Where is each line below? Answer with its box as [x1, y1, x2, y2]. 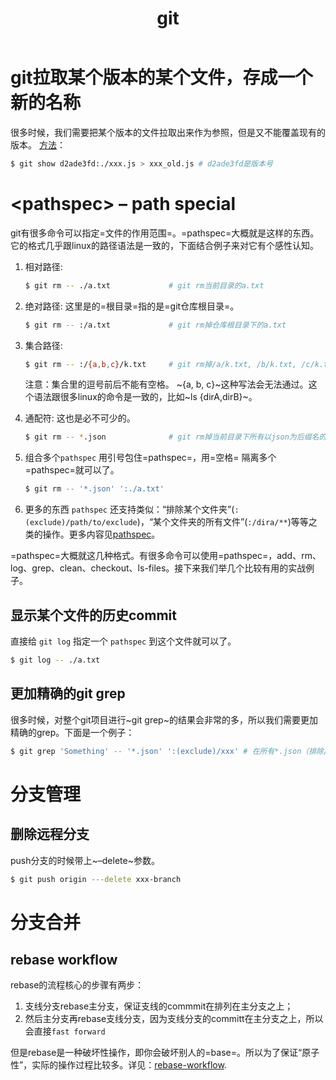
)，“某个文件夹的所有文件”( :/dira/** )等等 [136, 516, 309, 528]
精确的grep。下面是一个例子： [10, 726, 135, 738]
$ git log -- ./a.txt [10, 655, 101, 665]
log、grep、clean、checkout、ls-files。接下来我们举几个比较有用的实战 [10, 562, 307, 574]
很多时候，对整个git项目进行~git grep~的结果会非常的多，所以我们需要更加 [10, 713, 318, 726]
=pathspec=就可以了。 [24, 464, 120, 476]
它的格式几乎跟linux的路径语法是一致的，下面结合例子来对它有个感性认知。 [10, 239, 319, 251]
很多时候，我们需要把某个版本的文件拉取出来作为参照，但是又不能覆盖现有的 [10, 126, 326, 138]
